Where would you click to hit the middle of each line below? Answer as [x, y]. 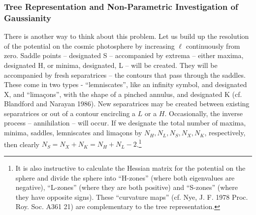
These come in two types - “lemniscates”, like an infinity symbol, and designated [126, 84]
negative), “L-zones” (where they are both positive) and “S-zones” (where [127, 187]
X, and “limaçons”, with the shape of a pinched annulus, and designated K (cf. [123, 94]
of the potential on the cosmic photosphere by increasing [89, 46]
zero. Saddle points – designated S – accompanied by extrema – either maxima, [124, 55]
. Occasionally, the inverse [204, 113]
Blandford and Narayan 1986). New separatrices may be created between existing [127, 104]
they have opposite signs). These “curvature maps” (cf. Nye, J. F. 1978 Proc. [132, 197]
